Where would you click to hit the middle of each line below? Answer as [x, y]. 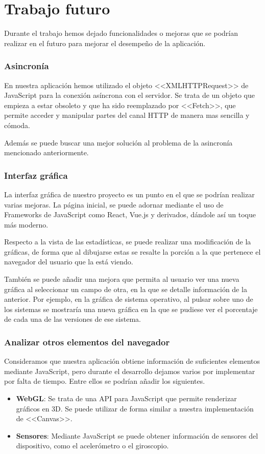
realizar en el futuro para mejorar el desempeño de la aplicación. [105, 43]
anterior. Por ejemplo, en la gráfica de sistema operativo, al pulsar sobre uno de [129, 299]
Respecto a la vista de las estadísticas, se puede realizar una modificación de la [128, 242]
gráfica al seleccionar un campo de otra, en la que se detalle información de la [126, 289]
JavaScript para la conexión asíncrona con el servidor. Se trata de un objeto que [129, 95]
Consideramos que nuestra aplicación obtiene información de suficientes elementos [132, 361]
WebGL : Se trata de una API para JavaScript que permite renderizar [126, 398]
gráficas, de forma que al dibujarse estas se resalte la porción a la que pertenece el [132, 251]
